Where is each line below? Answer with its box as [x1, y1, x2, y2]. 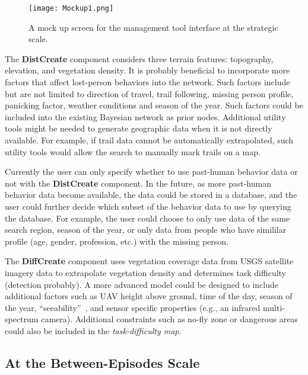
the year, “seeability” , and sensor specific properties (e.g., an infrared [5, 301, 261, 313]
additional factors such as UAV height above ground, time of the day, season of [5, 290, 293, 302]
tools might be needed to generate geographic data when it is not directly [5, 122, 272, 134]
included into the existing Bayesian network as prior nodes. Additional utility [5, 110, 286, 123]
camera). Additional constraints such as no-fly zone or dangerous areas [41, 313, 298, 325]
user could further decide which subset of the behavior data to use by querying [5, 200, 291, 212]
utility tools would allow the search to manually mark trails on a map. [5, 145, 261, 158]
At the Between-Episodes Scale [5, 353, 200, 371]
